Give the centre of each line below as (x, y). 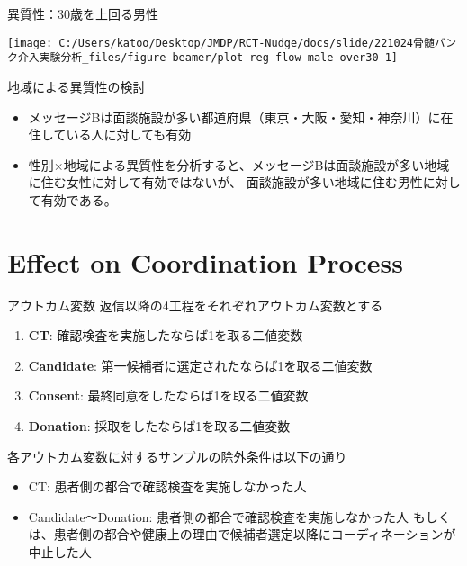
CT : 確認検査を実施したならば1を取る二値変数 (166, 335)
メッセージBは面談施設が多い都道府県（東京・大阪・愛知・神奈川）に (234, 117)
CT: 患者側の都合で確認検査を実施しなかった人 (167, 486)
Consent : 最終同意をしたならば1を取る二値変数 (168, 395)
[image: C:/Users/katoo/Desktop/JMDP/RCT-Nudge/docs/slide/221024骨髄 (221, 43)
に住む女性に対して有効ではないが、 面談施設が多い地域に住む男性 (225, 182)
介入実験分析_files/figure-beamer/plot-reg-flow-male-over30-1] (208, 58)
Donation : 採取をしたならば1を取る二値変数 (159, 425)
